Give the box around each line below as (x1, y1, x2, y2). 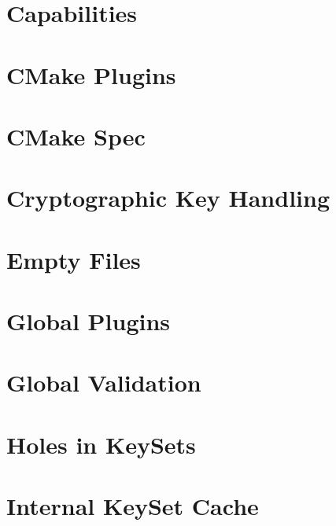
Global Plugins (6, 305, 171, 337)
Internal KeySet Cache (6, 490, 259, 522)
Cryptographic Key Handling (6, 182, 330, 214)
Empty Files (6, 243, 141, 275)
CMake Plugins (6, 58, 176, 90)
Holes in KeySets (6, 428, 196, 460)
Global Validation (6, 366, 201, 399)
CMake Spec (6, 120, 146, 152)
